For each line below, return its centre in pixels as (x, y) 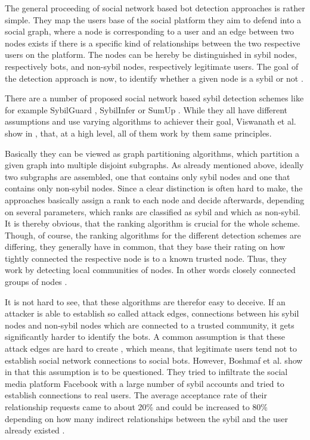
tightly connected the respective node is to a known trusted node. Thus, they (146, 258)
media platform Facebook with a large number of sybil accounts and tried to (145, 383)
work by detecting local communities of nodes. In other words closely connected (150, 270)
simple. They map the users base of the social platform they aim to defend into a (153, 19)
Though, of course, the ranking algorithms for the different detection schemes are (153, 235)
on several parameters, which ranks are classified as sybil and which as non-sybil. (153, 211)
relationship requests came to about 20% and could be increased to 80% (137, 407)
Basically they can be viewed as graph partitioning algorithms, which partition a (152, 153)
